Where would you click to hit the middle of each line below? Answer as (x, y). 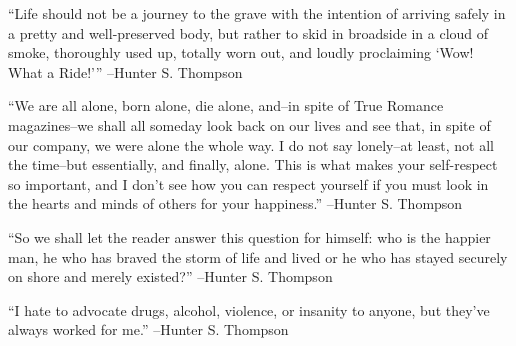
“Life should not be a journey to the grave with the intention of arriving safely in (257, 13)
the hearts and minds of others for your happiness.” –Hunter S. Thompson (235, 203)
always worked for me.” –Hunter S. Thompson (148, 329)
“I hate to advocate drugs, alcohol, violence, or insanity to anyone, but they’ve (249, 309)
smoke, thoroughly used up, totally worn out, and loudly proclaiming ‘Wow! (241, 52)
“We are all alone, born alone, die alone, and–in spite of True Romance (226, 105)
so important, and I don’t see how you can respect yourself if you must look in (248, 183)
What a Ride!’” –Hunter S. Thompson (125, 71)
